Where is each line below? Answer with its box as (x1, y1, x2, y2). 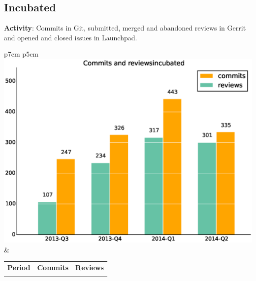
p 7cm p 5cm (4, 49, 39, 59)
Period (7, 262, 31, 272)
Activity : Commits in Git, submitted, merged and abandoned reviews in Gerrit (4, 23, 246, 33)
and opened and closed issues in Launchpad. (4, 32, 137, 42)
